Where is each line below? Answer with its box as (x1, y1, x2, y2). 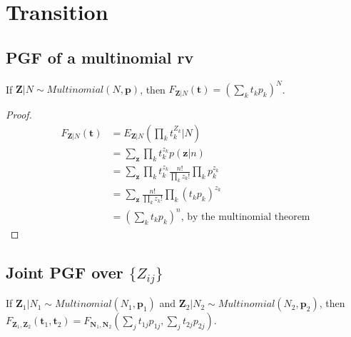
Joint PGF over (6, 261, 123, 283)
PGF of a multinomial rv (6, 46, 194, 68)
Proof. (6, 107, 32, 122)
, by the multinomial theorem (180, 211, 310, 222)
